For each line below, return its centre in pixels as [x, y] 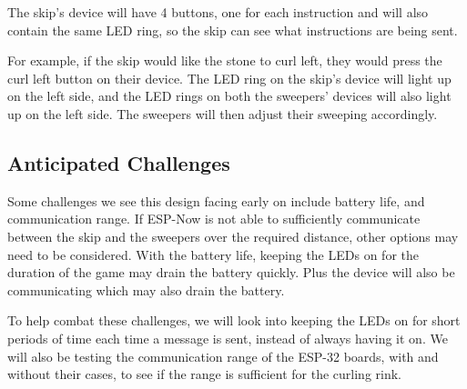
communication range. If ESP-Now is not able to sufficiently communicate [214, 219]
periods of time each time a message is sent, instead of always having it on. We [228, 338]
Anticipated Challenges [119, 162]
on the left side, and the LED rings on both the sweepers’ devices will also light [229, 96]
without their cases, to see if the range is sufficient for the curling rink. [205, 374]
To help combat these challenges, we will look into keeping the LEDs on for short [234, 320]
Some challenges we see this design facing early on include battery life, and [216, 200]
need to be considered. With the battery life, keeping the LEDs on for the [213, 254]
